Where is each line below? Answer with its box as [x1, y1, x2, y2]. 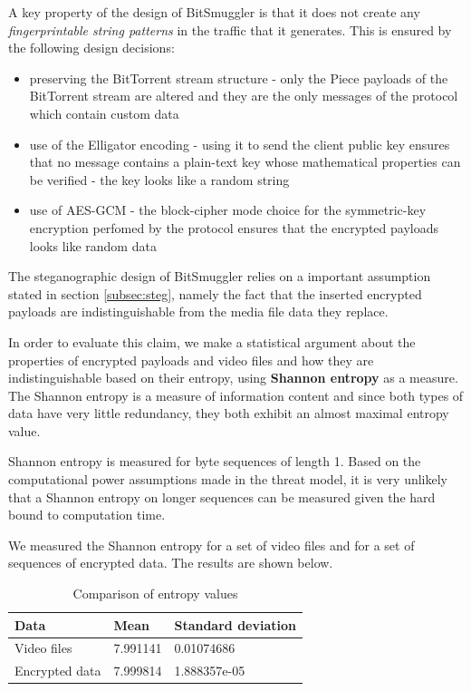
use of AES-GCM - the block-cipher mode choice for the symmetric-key [29, 200, 427, 219]
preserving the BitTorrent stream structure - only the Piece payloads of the [29, 68, 448, 87]
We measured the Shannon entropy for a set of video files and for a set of [8, 535, 415, 554]
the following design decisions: [8, 38, 175, 57]
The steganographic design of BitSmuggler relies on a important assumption [8, 267, 431, 286]
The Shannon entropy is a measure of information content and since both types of [8, 385, 464, 404]
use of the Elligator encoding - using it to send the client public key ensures [29, 134, 450, 153]
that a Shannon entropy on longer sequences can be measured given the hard [8, 487, 436, 506]
